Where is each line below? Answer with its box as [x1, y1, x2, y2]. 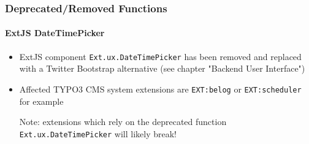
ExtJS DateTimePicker [5, 26, 105, 39]
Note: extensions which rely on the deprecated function [19, 115, 227, 128]
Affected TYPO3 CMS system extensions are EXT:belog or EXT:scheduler [19, 82, 302, 95]
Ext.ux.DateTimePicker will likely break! [19, 127, 177, 140]
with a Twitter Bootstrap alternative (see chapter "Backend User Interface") [19, 62, 305, 75]
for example [19, 94, 64, 107]
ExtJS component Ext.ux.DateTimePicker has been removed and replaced [19, 50, 302, 63]
